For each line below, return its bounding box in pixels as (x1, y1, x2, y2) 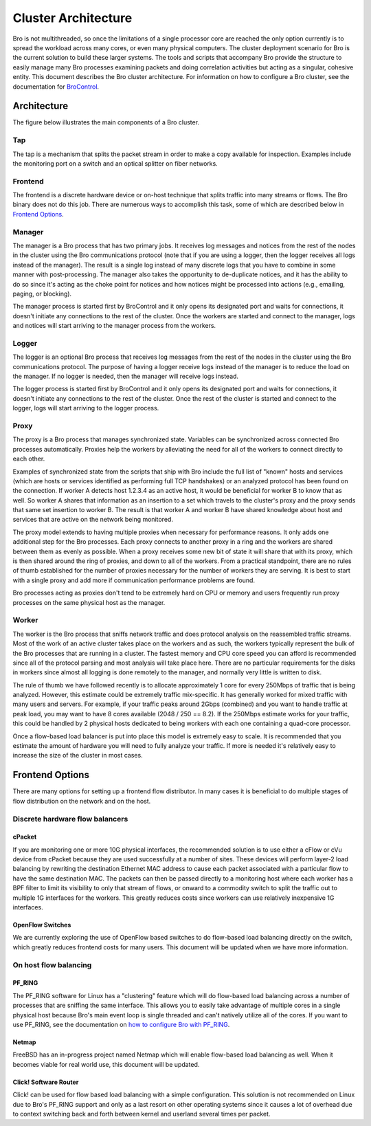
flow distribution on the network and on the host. (12, 797, 151, 805)
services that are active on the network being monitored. (12, 516, 173, 524)
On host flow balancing (12, 960, 92, 969)
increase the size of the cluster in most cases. (12, 751, 144, 760)
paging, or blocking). (12, 289, 72, 298)
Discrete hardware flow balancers (12, 814, 128, 824)
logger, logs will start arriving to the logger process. (12, 404, 159, 412)
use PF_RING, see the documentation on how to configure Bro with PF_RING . (12, 1020, 230, 1028)
